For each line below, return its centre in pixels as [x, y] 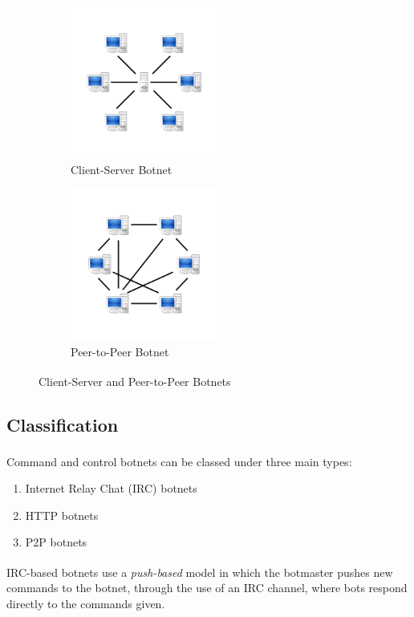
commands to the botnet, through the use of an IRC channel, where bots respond [207, 588]
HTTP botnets [62, 515]
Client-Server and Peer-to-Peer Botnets [135, 381]
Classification [63, 424]
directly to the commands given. [86, 603]
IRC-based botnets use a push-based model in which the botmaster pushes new [200, 572]
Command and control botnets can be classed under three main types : [179, 461]
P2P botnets [56, 542]
